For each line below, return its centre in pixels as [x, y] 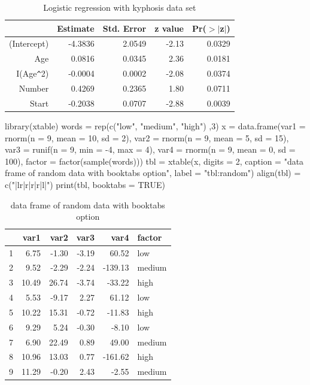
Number [34, 88]
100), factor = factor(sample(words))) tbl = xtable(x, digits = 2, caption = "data [154, 161]
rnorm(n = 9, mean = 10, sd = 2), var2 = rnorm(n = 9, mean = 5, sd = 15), [147, 137]
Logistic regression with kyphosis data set [120, 7]
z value [169, 28]
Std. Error [124, 28]
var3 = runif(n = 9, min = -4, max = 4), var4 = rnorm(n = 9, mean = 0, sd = [150, 149]
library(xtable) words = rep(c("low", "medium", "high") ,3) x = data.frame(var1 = [155, 125]
